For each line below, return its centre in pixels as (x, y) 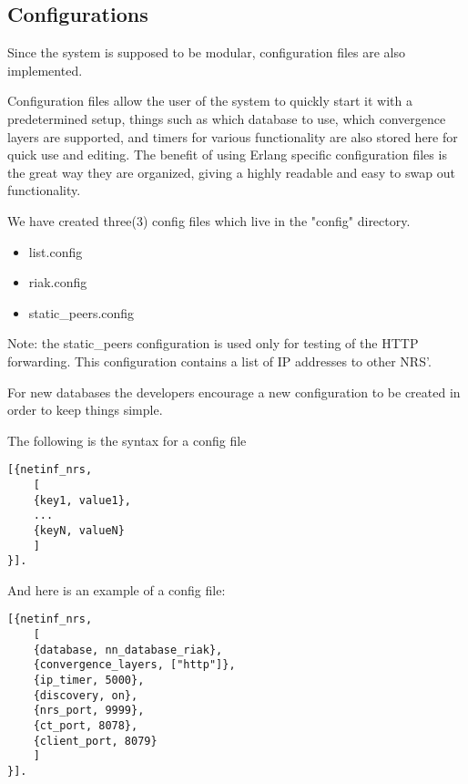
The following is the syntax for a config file (127, 440)
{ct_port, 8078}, (86, 726)
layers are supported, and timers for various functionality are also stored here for (233, 136)
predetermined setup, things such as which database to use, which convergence (227, 118)
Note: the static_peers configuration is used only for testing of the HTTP (213, 343)
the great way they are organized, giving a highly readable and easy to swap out (231, 172)
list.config (56, 251)
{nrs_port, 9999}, (89, 711)
